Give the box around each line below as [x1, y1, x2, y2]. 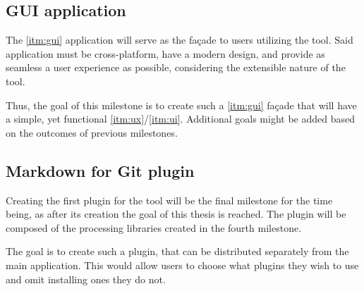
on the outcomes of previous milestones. [6, 125, 178, 140]
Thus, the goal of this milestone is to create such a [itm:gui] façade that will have [6, 97, 357, 112]
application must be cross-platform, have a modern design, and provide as [6, 46, 325, 61]
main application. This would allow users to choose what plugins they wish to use [6, 257, 359, 272]
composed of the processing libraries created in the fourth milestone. [6, 220, 302, 235]
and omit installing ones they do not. [6, 271, 166, 286]
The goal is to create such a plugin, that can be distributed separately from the [6, 244, 349, 259]
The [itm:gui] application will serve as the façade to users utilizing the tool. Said [6, 32, 353, 47]
